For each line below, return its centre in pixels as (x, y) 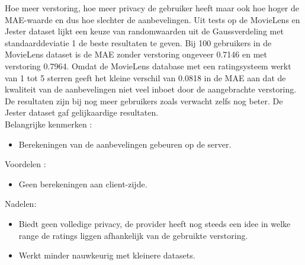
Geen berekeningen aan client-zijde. (83, 183)
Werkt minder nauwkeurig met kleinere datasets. (107, 255)
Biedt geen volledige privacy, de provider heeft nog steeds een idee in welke (155, 223)
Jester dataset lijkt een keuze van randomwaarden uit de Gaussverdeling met (144, 31)
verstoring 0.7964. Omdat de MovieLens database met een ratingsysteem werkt (148, 66)
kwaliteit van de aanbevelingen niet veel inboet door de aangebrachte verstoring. (151, 89)
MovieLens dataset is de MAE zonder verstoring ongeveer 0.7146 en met (136, 54)
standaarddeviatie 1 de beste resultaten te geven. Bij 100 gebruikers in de (138, 42)
